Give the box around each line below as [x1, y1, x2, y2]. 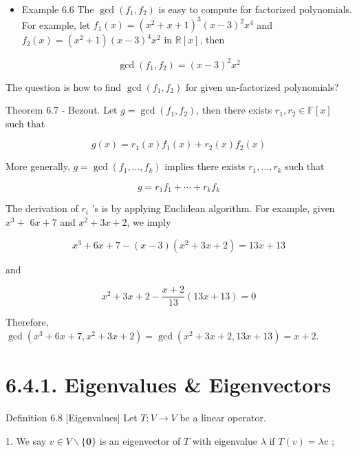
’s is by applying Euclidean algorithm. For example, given [91, 201, 335, 215]
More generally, [6, 159, 70, 173]
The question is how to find [6, 79, 122, 94]
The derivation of [6, 201, 78, 215]
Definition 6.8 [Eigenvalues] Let [6, 410, 138, 424]
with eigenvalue [192, 433, 257, 447]
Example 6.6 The [21, 2, 94, 16]
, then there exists [196, 103, 272, 117]
